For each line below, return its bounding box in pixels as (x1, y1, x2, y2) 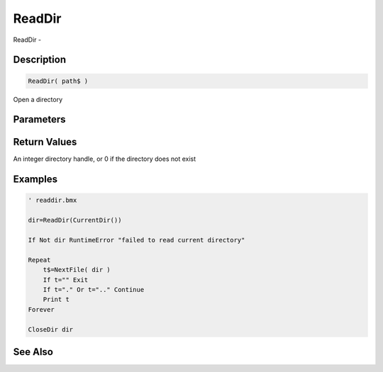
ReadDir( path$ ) (28, 77, 89, 85)
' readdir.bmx (28, 196, 77, 205)
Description (13, 54, 67, 66)
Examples (13, 174, 58, 186)
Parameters (13, 113, 66, 125)
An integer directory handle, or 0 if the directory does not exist (13, 154, 196, 163)
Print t (43, 295, 70, 304)
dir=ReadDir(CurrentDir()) (28, 216, 122, 225)
